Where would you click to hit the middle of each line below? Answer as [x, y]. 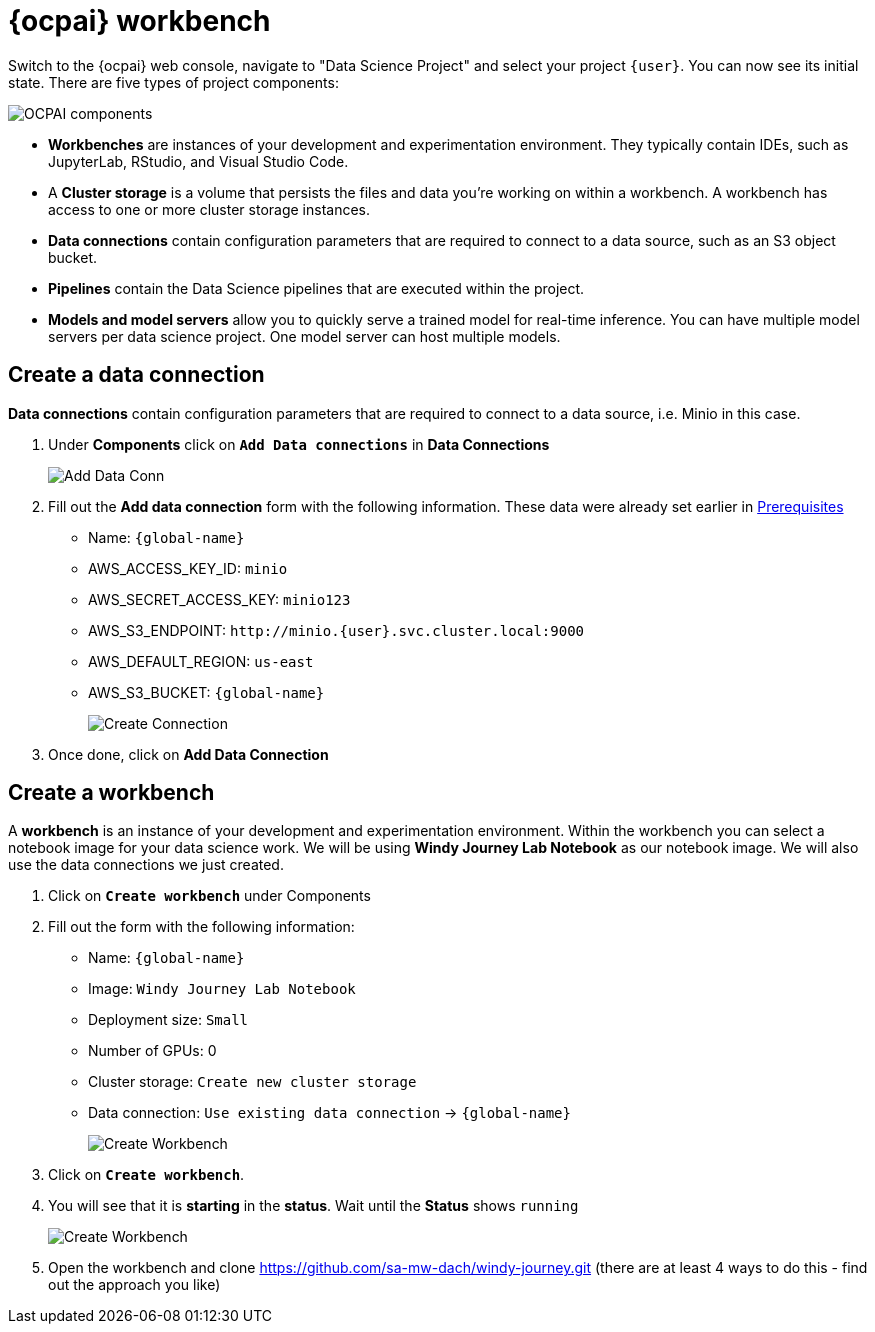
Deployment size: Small [168, 1020]
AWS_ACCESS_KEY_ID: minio [188, 568]
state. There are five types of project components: [173, 82]
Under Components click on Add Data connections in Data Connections [299, 444]
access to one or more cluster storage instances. [209, 209]
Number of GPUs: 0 [152, 1051]
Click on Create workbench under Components [209, 896]
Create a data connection [136, 375]
